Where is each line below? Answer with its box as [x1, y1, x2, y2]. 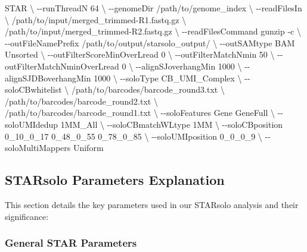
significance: [5, 210, 49, 222]
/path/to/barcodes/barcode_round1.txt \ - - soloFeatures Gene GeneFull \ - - [5, 106, 283, 119]
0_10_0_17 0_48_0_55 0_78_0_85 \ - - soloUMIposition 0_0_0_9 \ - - [5, 130, 271, 142]
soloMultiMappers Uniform [5, 141, 104, 154]
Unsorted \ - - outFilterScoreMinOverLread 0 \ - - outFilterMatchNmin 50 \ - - [5, 48, 283, 61]
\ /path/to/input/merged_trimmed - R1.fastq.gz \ [5, 13, 187, 26]
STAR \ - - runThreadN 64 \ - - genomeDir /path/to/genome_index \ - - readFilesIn [5, 2, 302, 14]
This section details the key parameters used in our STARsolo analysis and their [5, 198, 299, 210]
